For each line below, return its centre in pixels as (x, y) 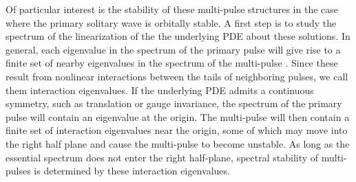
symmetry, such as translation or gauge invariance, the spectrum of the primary (174, 103)
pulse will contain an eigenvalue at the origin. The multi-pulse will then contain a (178, 116)
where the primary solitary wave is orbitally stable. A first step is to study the (171, 22)
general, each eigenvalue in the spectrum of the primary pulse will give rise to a (173, 49)
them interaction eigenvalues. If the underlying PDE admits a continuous (160, 90)
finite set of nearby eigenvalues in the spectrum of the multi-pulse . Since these (172, 63)
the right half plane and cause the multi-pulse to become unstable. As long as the (178, 143)
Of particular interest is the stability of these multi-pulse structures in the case (172, 9)
